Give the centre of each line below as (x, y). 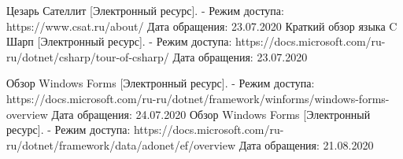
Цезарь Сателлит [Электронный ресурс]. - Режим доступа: (145, 10)
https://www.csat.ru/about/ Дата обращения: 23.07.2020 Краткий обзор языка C (202, 26)
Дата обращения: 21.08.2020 (306, 144)
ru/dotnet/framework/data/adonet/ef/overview (121, 144)
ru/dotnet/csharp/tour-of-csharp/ (88, 56)
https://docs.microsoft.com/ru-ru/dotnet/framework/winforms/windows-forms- (198, 98)
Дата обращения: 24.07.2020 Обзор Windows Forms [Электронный (211, 114)
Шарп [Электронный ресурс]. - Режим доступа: (119, 41)
